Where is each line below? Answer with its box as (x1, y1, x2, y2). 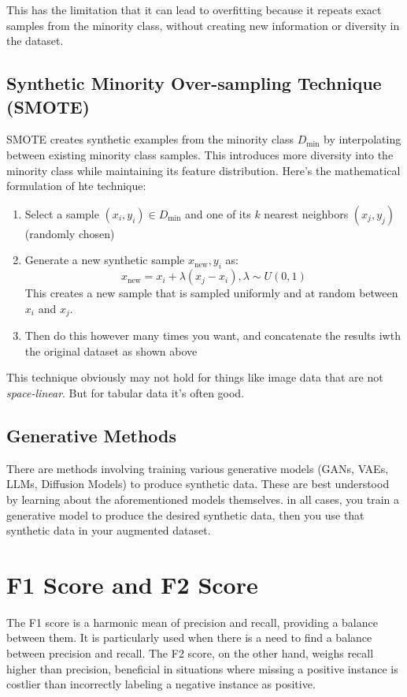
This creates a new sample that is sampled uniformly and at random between (24, 285, 398, 301)
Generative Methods (6, 423, 177, 447)
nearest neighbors (264, 205, 349, 222)
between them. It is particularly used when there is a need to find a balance (6, 629, 372, 646)
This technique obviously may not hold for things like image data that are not (6, 369, 383, 386)
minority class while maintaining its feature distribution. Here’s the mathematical (6, 162, 401, 178)
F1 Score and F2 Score (6, 568, 258, 600)
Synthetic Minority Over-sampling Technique (6, 71, 382, 95)
